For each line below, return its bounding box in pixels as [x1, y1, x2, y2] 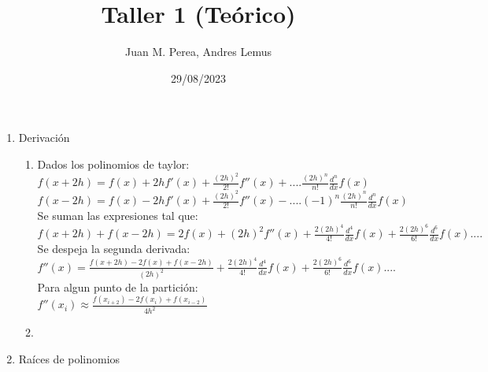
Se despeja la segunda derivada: [37, 240, 190, 257]
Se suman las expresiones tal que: [37, 206, 198, 223]
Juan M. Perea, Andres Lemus [125, 43, 272, 60]
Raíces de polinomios [18, 350, 120, 366]
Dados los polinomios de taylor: [37, 155, 190, 172]
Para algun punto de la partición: [37, 278, 198, 295]
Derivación [18, 129, 70, 146]
